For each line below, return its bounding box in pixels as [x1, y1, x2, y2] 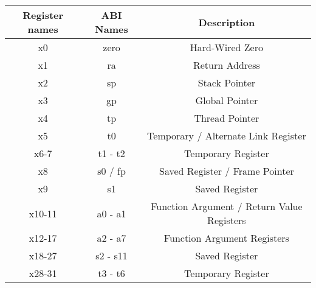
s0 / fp [97, 164, 126, 178]
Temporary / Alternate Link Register [147, 128, 306, 142]
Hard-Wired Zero [190, 40, 263, 54]
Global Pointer [195, 93, 258, 107]
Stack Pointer [197, 76, 256, 90]
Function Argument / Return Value [151, 199, 303, 213]
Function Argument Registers [163, 231, 289, 245]
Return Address [193, 58, 260, 72]
